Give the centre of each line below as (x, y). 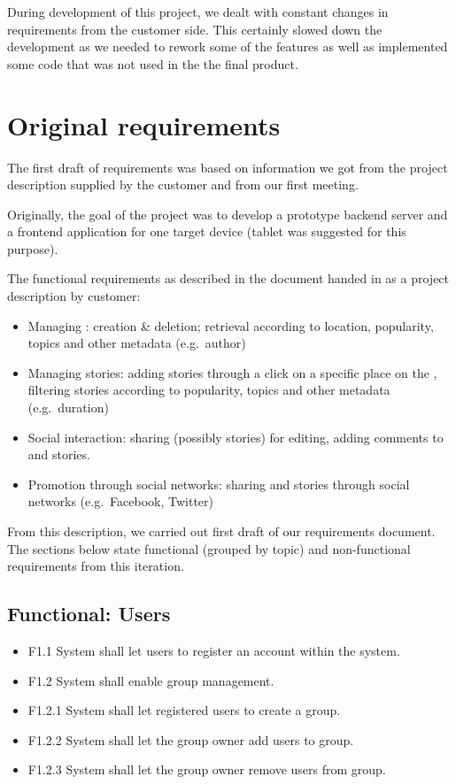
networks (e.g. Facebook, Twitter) (120, 501)
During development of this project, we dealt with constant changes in (198, 12)
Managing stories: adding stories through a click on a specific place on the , (232, 372)
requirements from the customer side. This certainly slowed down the (195, 29)
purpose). (33, 248)
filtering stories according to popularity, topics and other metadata (209, 390)
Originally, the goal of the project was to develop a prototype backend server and (228, 214)
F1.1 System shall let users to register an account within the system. (214, 650)
